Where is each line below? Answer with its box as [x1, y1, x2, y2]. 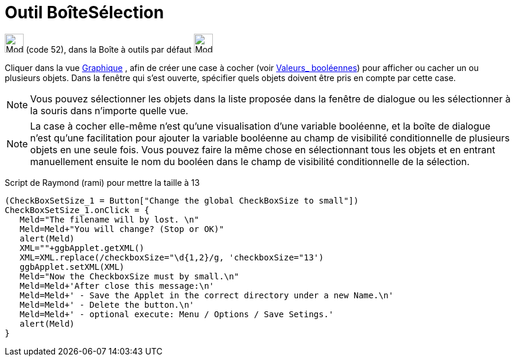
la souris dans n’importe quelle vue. [30, 104, 189, 117]
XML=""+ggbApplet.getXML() [20, 243, 145, 253]
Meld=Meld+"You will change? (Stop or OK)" [20, 224, 224, 234]
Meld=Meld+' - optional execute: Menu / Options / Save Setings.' [20, 309, 334, 319]
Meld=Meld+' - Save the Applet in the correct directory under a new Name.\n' [20, 290, 394, 300]
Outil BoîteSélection [5, 2, 164, 22]
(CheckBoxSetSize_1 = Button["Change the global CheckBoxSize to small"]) [5, 195, 359, 205]
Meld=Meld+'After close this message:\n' [20, 281, 215, 291]
